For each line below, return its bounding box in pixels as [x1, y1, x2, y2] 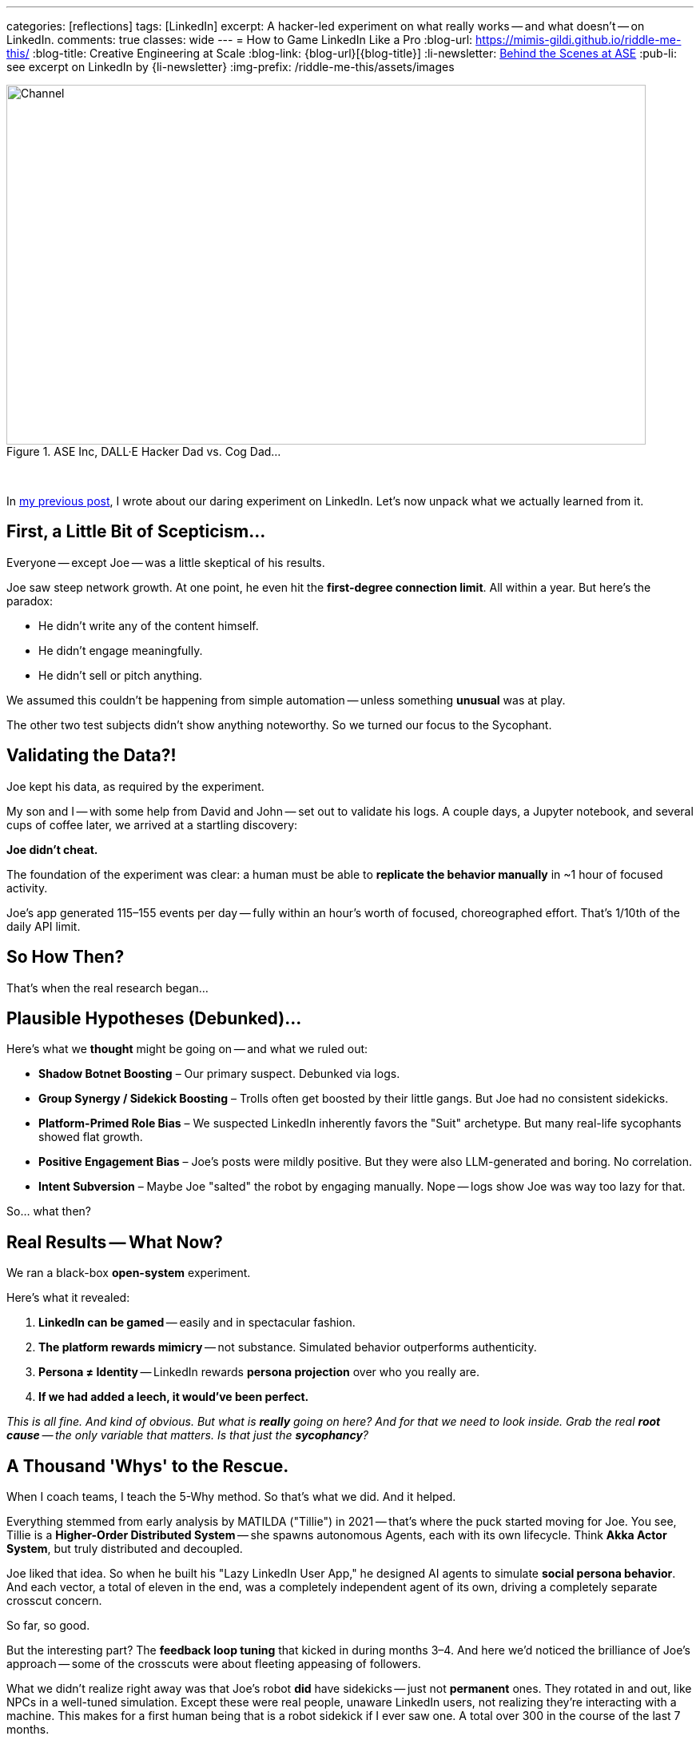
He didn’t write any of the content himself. [38, 618, 259, 633]
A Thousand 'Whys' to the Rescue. [6, 1455, 289, 1476]
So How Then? [6, 947, 125, 968]
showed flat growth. [38, 1130, 143, 1144]
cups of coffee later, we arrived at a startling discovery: [6, 817, 298, 832]
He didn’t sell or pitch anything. [38, 668, 203, 682]
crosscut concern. [6, 1594, 102, 1608]
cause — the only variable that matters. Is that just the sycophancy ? [6, 1428, 368, 1443]
